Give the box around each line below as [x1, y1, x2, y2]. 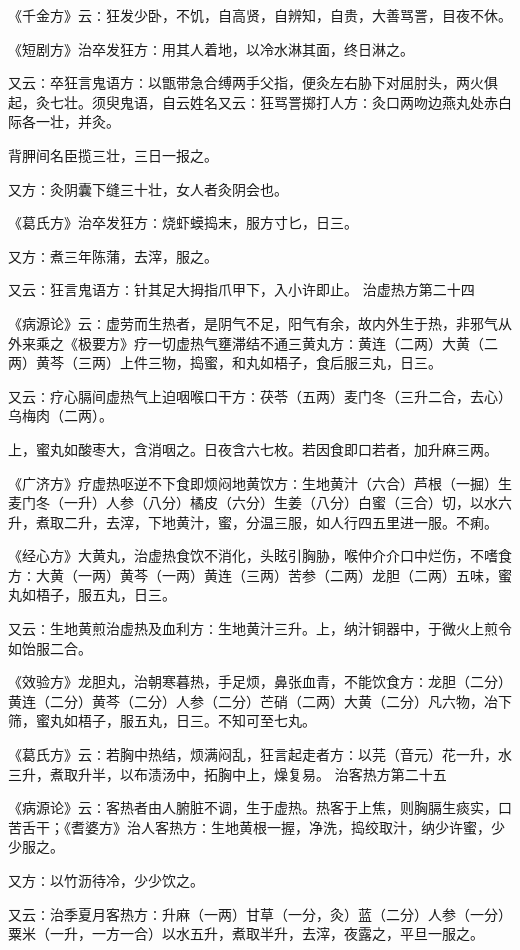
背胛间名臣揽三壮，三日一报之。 [8, 144, 218, 165]
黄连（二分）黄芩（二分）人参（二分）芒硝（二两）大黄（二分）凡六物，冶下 [8, 690, 512, 711]
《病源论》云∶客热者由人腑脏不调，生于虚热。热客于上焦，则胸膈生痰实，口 [8, 797, 512, 818]
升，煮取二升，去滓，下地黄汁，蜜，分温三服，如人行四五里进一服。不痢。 [8, 511, 498, 532]
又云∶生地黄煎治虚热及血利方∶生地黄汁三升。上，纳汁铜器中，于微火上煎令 [8, 618, 512, 639]
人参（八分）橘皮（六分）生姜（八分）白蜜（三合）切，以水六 [105, 492, 512, 513]
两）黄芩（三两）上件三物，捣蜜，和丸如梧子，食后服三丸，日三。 [8, 352, 442, 373]
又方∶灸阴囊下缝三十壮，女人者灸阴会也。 [8, 178, 288, 199]
